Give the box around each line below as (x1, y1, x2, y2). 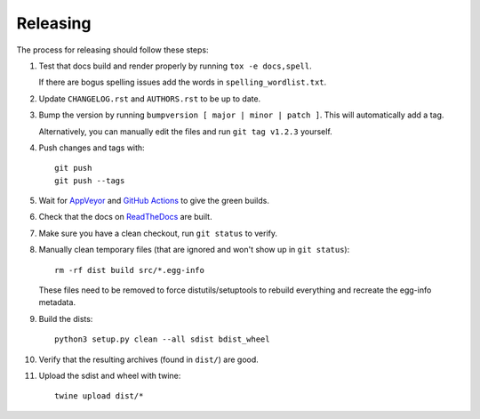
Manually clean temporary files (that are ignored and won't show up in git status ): (38, 245, 350, 255)
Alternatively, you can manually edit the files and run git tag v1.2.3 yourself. (38, 125, 332, 137)
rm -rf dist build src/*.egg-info (54, 265, 204, 275)
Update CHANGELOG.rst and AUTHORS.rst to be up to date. (38, 93, 261, 104)
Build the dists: (38, 313, 93, 324)
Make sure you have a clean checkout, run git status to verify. (38, 228, 278, 238)
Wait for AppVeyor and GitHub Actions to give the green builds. (38, 196, 270, 206)
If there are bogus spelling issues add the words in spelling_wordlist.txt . (38, 77, 327, 88)
